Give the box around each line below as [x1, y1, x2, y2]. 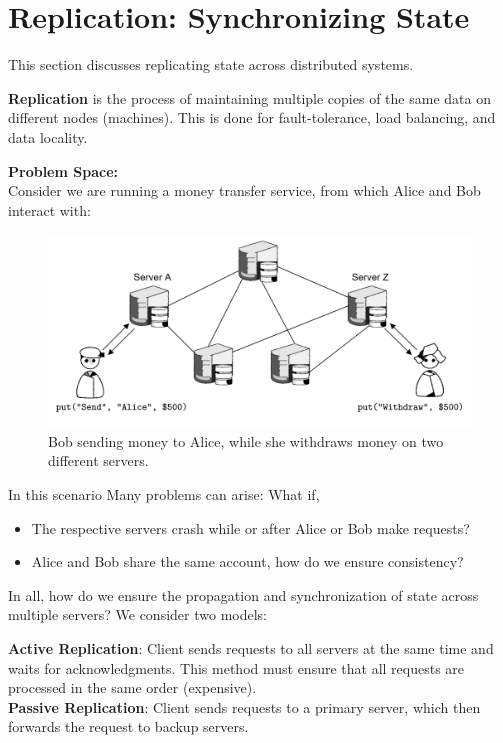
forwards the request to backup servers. [8, 716, 249, 737]
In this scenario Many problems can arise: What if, [8, 484, 320, 505]
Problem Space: [8, 160, 118, 181]
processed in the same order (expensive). [8, 677, 257, 698]
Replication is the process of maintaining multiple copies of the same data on [8, 87, 491, 108]
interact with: [8, 199, 91, 220]
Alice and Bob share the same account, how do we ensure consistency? [31, 551, 464, 572]
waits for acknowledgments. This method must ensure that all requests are [8, 657, 465, 678]
